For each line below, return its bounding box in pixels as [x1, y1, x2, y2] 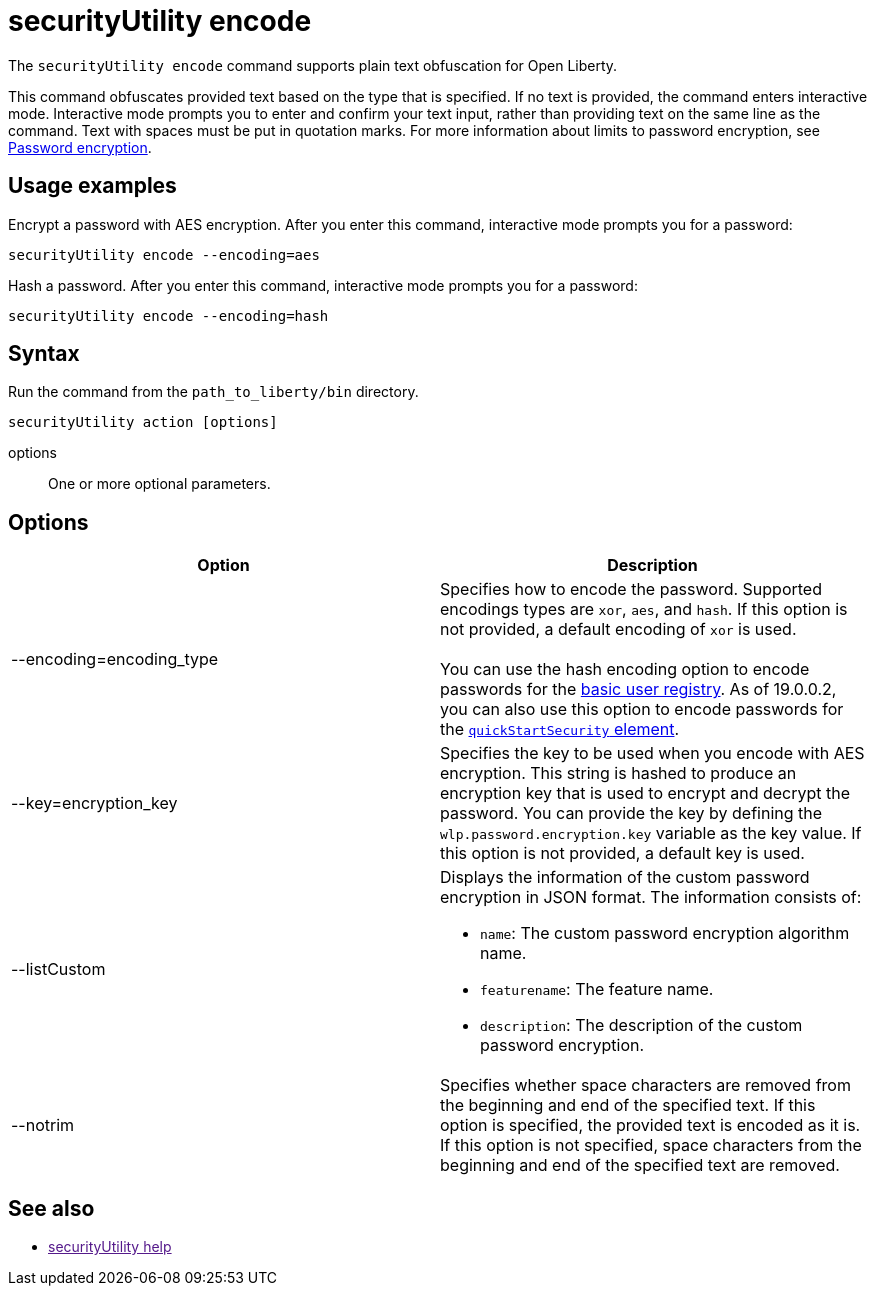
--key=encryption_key [11, 793, 178, 814]
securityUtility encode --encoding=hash [8, 307, 329, 324]
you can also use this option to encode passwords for [440, 699, 844, 720]
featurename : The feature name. [480, 979, 714, 1000]
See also [8, 1195, 95, 1221]
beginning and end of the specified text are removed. [440, 1155, 840, 1176]
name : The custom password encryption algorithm [480, 923, 850, 944]
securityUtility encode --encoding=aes [8, 246, 320, 263]
